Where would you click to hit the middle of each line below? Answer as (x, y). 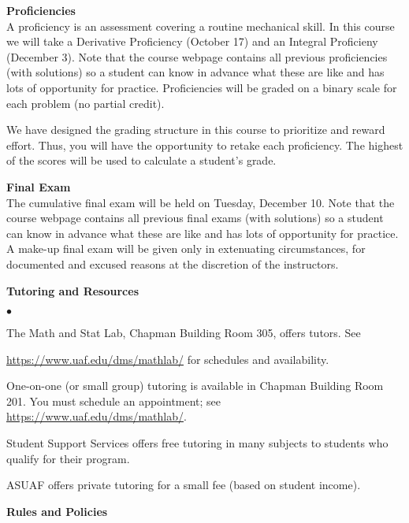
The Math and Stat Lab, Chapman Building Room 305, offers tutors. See (184, 333)
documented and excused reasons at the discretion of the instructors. (173, 263)
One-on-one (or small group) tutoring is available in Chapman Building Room (195, 386)
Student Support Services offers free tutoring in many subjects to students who (197, 443)
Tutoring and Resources (73, 290)
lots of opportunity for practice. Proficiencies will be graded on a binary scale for (202, 87)
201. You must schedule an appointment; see (114, 401)
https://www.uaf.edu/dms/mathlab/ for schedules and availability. (168, 359)
